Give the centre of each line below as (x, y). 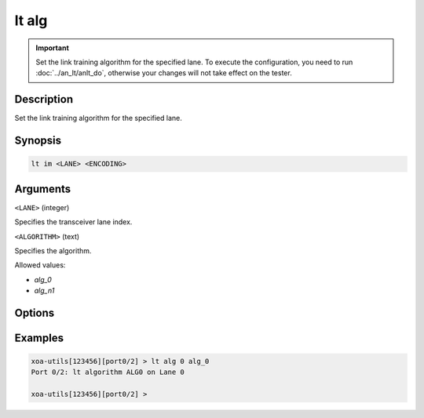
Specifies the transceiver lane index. (73, 222)
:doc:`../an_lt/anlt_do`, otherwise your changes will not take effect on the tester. (164, 73)
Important (53, 48)
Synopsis (38, 141)
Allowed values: (40, 265)
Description (44, 99)
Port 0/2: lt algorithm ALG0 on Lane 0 (108, 372)
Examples (39, 338)
